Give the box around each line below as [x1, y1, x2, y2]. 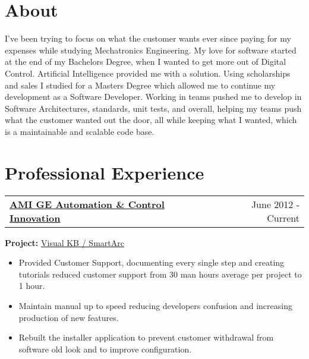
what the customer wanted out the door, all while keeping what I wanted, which [5, 114, 297, 126]
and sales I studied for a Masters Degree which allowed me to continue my [5, 78, 276, 91]
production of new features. [18, 311, 119, 323]
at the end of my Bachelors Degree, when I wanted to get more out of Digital [5, 55, 286, 68]
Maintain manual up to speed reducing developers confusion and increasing [18, 299, 292, 311]
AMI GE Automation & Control [10, 197, 165, 211]
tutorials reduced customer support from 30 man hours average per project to [18, 267, 302, 280]
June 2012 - [251, 197, 299, 211]
